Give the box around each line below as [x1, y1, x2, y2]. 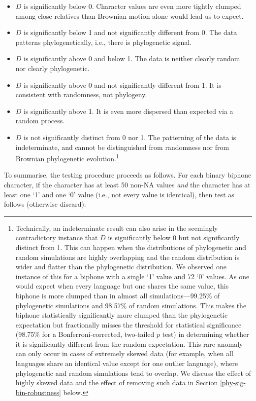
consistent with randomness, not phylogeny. [15, 89, 147, 100]
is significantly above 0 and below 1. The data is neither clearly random [24, 53, 240, 64]
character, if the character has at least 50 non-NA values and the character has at [4, 179, 251, 189]
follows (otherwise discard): [4, 199, 86, 209]
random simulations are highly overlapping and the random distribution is [15, 252, 240, 262]
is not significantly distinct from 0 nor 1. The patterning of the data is [24, 132, 236, 142]
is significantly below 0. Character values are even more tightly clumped [24, 1, 241, 11]
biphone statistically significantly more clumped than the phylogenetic [15, 310, 228, 320]
